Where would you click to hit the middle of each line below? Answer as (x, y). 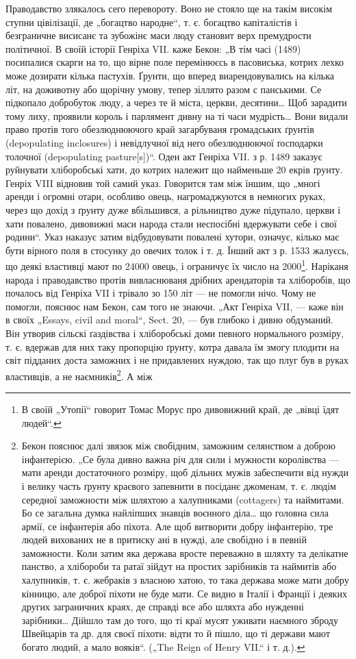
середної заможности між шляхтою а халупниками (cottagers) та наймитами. (183, 499)
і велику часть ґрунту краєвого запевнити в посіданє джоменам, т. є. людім (179, 485)
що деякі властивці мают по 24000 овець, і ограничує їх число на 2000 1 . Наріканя (177, 265)
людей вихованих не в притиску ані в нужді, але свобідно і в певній (164, 539)
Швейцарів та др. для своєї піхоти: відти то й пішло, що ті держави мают (176, 633)
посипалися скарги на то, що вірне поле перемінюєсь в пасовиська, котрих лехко (175, 62)
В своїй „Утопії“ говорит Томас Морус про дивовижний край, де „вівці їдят (180, 409)
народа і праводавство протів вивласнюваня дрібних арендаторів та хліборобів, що (178, 279)
